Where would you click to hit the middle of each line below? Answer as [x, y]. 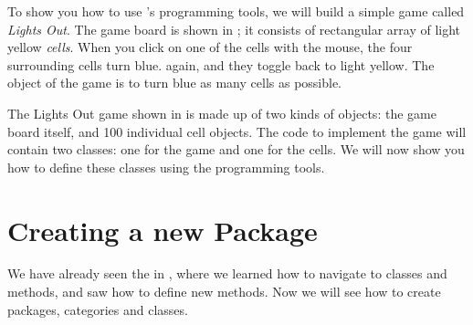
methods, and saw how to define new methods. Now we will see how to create [224, 292]
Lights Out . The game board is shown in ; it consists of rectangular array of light [234, 29]
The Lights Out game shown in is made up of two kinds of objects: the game [222, 113]
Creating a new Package [163, 230]
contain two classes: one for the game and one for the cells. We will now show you [236, 149]
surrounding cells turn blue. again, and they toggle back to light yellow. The [221, 64]
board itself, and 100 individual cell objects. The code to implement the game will [237, 131]
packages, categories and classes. [98, 309]
